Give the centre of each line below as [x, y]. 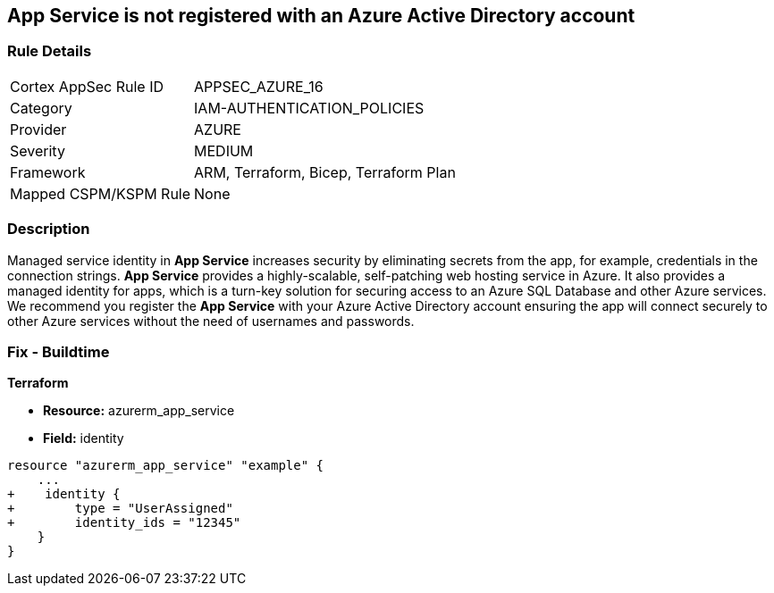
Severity [38, 150]
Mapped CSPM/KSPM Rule [101, 193]
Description [49, 229]
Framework [48, 172]
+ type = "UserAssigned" [120, 509]
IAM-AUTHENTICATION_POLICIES [309, 108]
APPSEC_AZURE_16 [259, 86]
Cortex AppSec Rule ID [87, 86]
